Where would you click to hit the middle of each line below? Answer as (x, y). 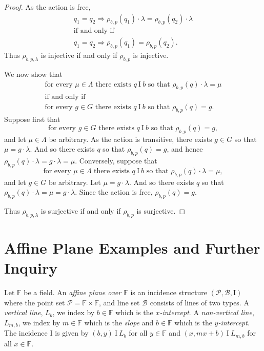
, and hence (185, 149)
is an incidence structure (169, 292)
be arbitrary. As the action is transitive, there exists (130, 139)
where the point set (35, 302)
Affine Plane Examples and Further (132, 248)
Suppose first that (32, 119)
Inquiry (31, 268)
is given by (72, 333)
